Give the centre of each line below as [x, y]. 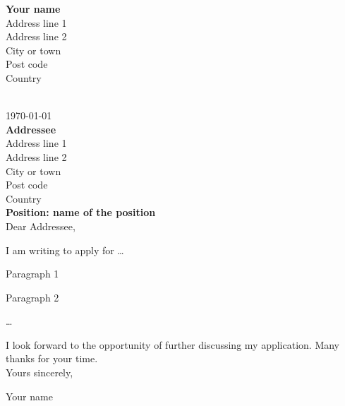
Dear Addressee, [41, 226]
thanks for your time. [52, 358]
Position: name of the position [81, 212]
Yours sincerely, [40, 372]
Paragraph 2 [32, 297]
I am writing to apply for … [65, 250]
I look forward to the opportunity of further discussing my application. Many [173, 344]
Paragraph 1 [32, 274]
